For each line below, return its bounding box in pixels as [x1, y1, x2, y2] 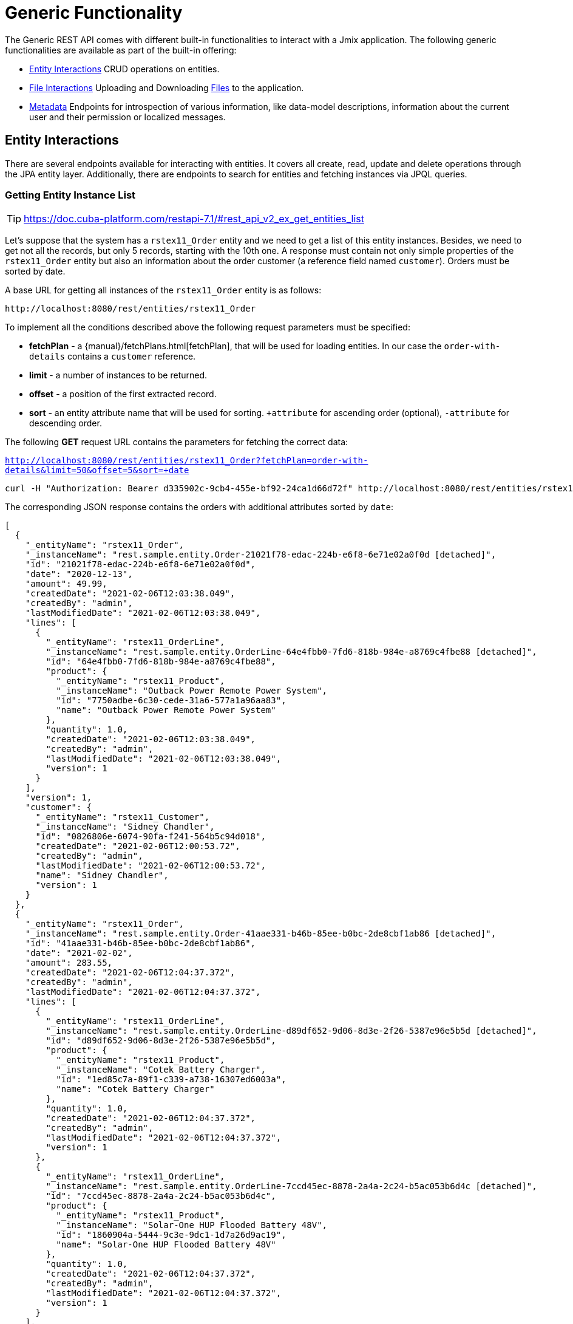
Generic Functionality [5, 2, 183, 23]
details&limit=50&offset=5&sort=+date [5, 465, 189, 476]
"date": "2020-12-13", [25, 569, 133, 579]
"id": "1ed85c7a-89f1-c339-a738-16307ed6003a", [56, 1074, 286, 1085]
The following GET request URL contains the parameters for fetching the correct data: [5, 437, 348, 448]
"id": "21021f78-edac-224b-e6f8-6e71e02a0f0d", [25, 559, 256, 570]
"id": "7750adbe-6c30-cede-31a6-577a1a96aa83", [56, 695, 286, 706]
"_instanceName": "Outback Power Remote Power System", [56, 686, 328, 696]
